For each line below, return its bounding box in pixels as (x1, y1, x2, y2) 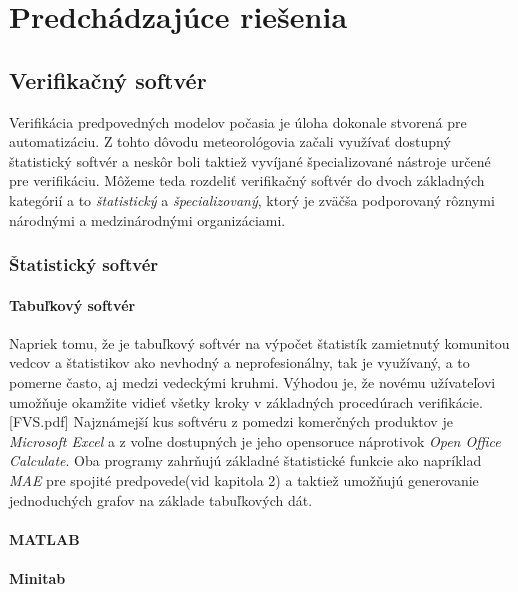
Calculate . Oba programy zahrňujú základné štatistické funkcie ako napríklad (9, 450, 482, 471)
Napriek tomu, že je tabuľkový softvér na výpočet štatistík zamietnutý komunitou (9, 332, 510, 353)
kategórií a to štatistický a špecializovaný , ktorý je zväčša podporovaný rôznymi (9, 189, 495, 210)
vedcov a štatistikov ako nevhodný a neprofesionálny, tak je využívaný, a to (9, 352, 470, 373)
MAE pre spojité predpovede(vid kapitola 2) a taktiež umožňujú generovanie (9, 469, 479, 490)
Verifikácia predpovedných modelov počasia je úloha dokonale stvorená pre (9, 111, 467, 132)
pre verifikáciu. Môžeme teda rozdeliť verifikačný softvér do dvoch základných (9, 170, 485, 191)
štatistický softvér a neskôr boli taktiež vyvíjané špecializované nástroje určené (9, 150, 491, 171)
